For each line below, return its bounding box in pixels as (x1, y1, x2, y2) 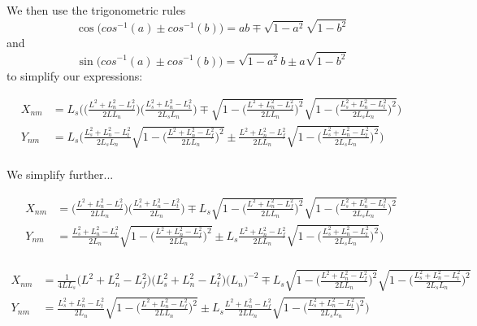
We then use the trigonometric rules (7, 2, 186, 18)
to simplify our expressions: (7, 67, 143, 84)
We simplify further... (7, 166, 114, 183)
